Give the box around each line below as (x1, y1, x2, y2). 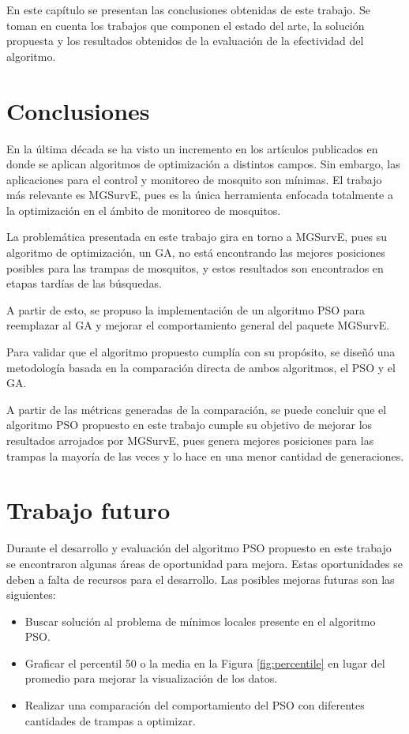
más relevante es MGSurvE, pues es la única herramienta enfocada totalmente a (6, 186, 393, 203)
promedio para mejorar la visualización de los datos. (24, 670, 278, 687)
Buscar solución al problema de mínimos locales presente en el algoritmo (24, 612, 376, 629)
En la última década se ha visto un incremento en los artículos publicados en (6, 140, 378, 156)
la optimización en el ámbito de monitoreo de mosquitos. (6, 201, 281, 218)
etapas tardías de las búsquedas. (6, 275, 162, 292)
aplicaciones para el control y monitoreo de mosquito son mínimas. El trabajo (6, 171, 382, 187)
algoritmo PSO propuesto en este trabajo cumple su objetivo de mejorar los (6, 416, 373, 433)
